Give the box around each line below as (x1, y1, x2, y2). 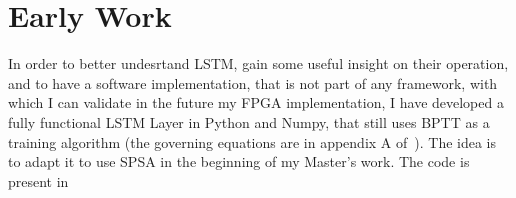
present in (8, 170, 69, 191)
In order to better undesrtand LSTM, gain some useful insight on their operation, (8, 53, 509, 74)
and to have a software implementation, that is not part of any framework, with (8, 72, 498, 93)
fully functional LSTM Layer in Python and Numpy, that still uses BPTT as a (8, 111, 490, 132)
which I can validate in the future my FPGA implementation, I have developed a (8, 92, 504, 113)
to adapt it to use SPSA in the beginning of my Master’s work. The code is (8, 151, 470, 172)
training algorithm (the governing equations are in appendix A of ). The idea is (8, 131, 497, 152)
